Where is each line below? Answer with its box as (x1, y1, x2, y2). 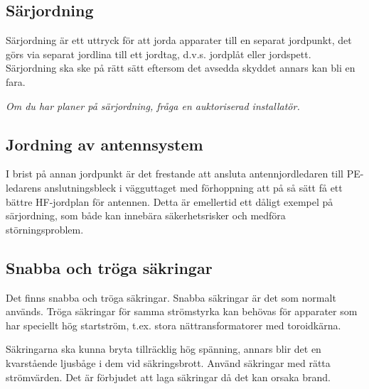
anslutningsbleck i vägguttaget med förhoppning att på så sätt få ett (44, 180, 343, 194)
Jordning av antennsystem (6, 133, 203, 155)
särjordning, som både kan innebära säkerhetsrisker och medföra (6, 208, 286, 223)
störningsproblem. (6, 221, 84, 236)
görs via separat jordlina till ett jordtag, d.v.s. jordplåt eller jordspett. (6, 46, 311, 61)
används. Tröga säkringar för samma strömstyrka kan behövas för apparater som (6, 304, 358, 319)
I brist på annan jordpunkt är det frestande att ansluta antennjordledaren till (6, 166, 344, 181)
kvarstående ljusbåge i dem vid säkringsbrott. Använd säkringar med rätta (6, 355, 331, 370)
